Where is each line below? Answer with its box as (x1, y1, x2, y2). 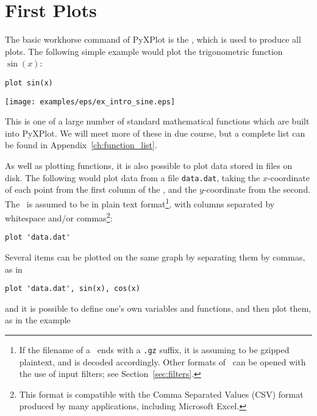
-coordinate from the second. (203, 183, 311, 196)
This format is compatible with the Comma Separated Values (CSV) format (19, 387, 304, 400)
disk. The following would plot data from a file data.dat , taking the (5, 171, 260, 184)
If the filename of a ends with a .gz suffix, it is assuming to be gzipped (19, 343, 290, 356)
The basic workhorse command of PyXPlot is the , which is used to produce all (5, 33, 301, 46)
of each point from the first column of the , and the (5, 183, 197, 196)
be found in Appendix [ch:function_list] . (5, 138, 157, 151)
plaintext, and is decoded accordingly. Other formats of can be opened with (19, 355, 306, 368)
